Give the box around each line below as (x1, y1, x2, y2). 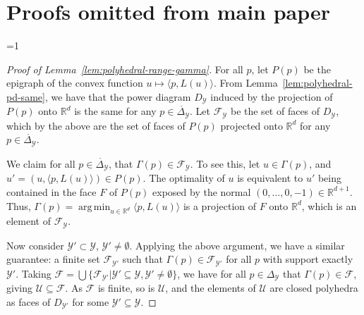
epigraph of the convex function (6, 75, 143, 90)
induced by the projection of (210, 89, 333, 104)
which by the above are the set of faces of (6, 118, 186, 132)
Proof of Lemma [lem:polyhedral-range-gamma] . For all (6, 61, 243, 76)
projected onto (220, 118, 283, 132)
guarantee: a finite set (6, 252, 100, 266)
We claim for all (6, 156, 75, 171)
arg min (78, 202, 111, 212)
